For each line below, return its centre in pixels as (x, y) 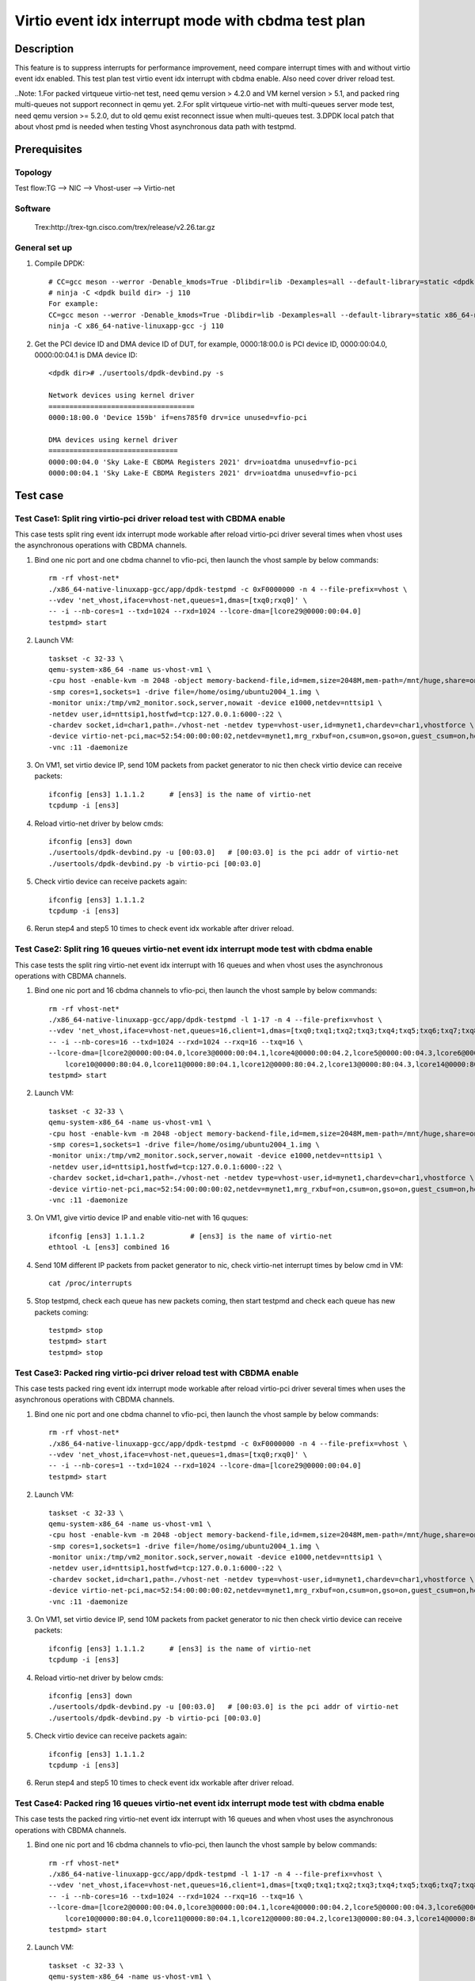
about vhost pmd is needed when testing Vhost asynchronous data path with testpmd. (156, 127)
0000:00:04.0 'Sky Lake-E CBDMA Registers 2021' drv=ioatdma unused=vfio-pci (203, 462)
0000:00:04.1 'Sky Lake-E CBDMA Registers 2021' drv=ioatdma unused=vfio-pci (203, 473)
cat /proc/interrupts (90, 1283)
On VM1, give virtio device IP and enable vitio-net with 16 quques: (141, 1218)
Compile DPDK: (59, 263)
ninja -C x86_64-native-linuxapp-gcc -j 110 (137, 326)
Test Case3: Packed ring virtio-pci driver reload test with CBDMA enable (157, 1372)
